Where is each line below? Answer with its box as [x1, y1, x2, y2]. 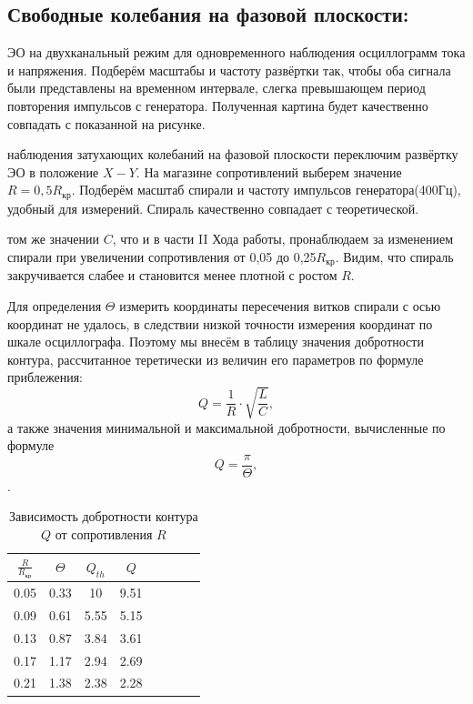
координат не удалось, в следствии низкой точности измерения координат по [7, 314, 433, 333]
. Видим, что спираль [335, 247, 454, 266]
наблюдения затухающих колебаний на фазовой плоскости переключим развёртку [7, 145, 458, 164]
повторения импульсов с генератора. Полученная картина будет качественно [7, 96, 428, 115]
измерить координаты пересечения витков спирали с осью [119, 297, 441, 316]
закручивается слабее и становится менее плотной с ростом [7, 266, 337, 285]
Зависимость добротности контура [8, 507, 198, 526]
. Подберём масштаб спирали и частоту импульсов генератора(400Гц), [71, 180, 461, 199]
